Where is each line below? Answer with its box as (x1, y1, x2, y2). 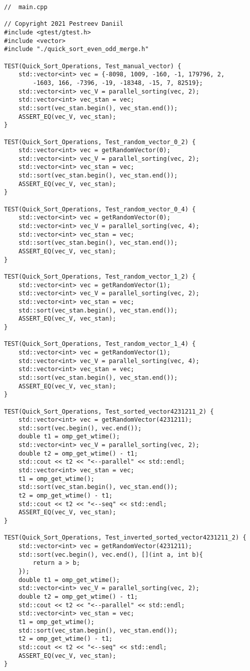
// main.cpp (4, 4, 47, 11)
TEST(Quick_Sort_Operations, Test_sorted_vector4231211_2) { (4, 408, 214, 415)
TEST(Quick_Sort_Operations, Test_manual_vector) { (4, 62, 181, 70)
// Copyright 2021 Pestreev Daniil (4, 20, 124, 28)
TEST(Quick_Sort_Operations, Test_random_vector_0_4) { (4, 205, 196, 213)
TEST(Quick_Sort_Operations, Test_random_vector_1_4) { (4, 340, 196, 348)
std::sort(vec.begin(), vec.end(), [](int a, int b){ (18, 551, 203, 558)
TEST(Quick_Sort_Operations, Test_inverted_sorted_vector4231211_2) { (4, 534, 246, 542)
